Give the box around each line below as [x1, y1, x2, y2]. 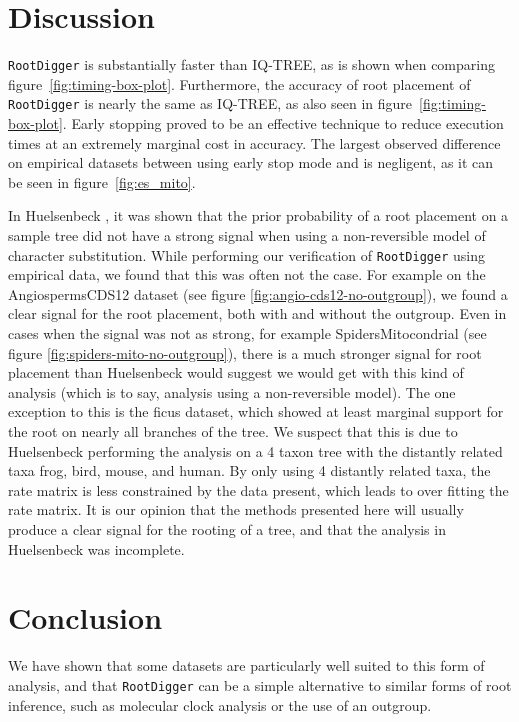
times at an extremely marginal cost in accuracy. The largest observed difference [8, 132, 501, 153]
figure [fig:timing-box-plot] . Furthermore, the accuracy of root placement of [8, 73, 471, 94]
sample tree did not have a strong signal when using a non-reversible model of [8, 225, 486, 245]
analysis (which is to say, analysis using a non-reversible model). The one [8, 381, 456, 402]
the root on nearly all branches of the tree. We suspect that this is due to [8, 421, 458, 441]
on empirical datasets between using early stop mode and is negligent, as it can [8, 152, 494, 173]
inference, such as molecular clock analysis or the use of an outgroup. [8, 694, 432, 715]
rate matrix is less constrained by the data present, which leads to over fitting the [8, 479, 509, 500]
